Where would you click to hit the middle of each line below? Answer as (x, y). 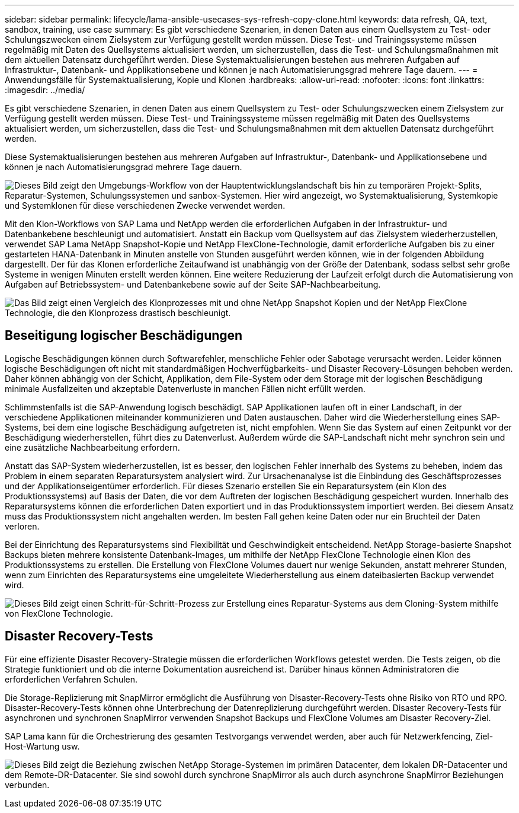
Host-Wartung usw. (42, 746)
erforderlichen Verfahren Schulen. (71, 679)
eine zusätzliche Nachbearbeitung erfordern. (92, 447)
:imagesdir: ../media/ (45, 90)
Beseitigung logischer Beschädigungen (124, 336)
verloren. (22, 526)
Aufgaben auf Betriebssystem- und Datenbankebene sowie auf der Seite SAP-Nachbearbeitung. (193, 284)
